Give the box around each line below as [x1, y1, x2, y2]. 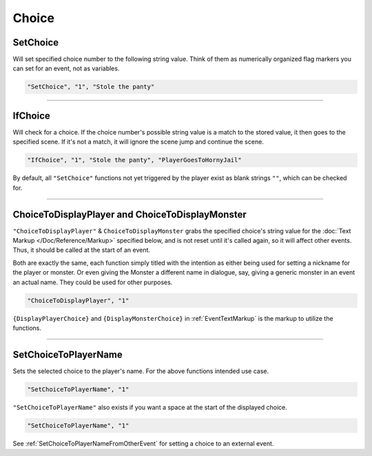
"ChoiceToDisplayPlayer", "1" [27, 297, 130, 304]
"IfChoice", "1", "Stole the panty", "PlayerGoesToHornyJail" [27, 156, 242, 164]
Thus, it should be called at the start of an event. [12, 246, 151, 255]
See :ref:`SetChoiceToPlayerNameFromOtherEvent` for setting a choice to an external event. [12, 439, 274, 448]
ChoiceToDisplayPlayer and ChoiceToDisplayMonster [12, 208, 247, 220]
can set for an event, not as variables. [12, 64, 120, 72]
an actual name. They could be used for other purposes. [12, 278, 173, 286]
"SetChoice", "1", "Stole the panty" [27, 83, 155, 91]
